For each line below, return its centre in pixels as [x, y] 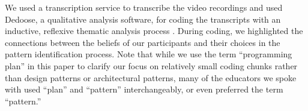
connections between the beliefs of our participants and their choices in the [143, 42]
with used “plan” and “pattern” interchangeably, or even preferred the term [144, 89]
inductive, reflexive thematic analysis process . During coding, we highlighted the [154, 31]
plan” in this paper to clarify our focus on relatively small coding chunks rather [151, 65]
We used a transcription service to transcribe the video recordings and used [144, 7]
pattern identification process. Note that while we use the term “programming [149, 54]
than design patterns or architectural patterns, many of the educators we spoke [151, 77]
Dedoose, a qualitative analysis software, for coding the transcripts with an [143, 19]
